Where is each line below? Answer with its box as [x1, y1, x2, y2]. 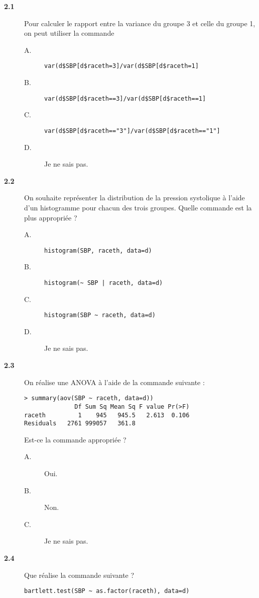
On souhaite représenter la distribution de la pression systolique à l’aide [24, 192, 245, 203]
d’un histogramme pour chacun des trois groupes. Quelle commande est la [24, 202, 252, 212]
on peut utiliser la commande [24, 28, 114, 38]
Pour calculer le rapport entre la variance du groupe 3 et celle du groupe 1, [24, 18, 255, 28]
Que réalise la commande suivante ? [24, 569, 135, 580]
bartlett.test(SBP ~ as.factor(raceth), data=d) [24, 587, 190, 595]
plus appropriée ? [24, 212, 77, 222]
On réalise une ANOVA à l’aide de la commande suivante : [24, 377, 205, 387]
